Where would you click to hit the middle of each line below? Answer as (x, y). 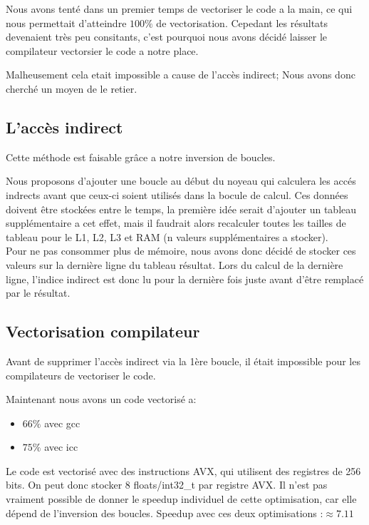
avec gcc (62, 423)
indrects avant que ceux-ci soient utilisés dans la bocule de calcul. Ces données (177, 194)
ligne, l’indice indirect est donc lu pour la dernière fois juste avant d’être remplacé (185, 279)
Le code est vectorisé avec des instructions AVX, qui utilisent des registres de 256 (183, 470)
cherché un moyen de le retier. (72, 88)
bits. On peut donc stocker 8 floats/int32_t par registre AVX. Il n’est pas (167, 485)
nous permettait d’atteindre (66, 22)
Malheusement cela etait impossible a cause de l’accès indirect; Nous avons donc (181, 75)
